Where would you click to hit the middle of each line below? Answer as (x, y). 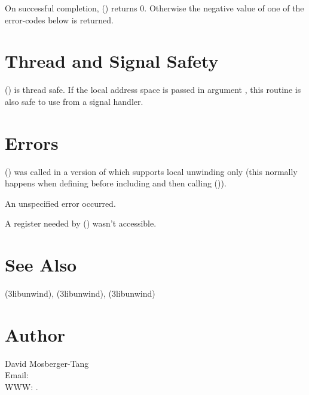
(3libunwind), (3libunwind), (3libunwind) (80, 293)
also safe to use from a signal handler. (74, 101)
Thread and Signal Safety (112, 61)
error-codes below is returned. (59, 19)
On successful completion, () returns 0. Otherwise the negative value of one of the (154, 8)
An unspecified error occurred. (60, 203)
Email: (17, 375)
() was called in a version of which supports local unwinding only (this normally (151, 171)
